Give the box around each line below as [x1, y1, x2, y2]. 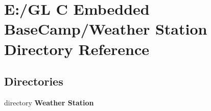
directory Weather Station [4, 97, 94, 107]
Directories [4, 73, 63, 89]
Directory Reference [4, 38, 150, 59]
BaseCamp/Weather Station [4, 18, 207, 39]
